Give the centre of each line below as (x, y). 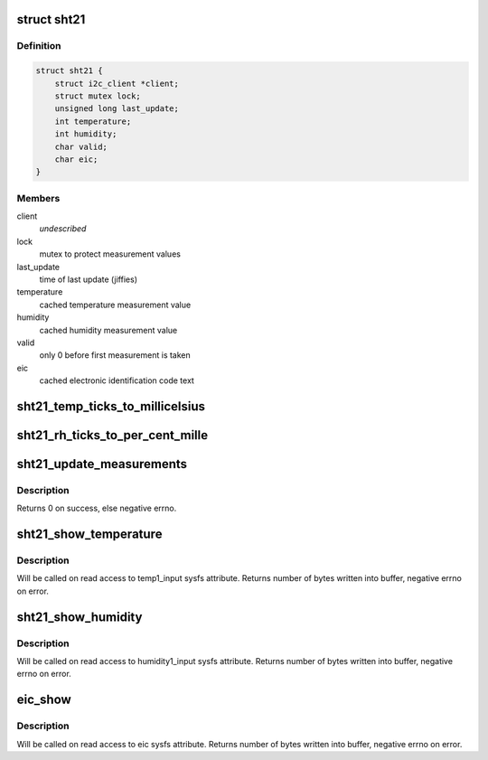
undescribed (63, 229)
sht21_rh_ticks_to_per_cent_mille (112, 435)
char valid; (81, 146)
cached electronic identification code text (117, 380)
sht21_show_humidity (80, 617)
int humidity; (86, 134)
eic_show (44, 700)
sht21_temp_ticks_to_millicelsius (111, 406)
